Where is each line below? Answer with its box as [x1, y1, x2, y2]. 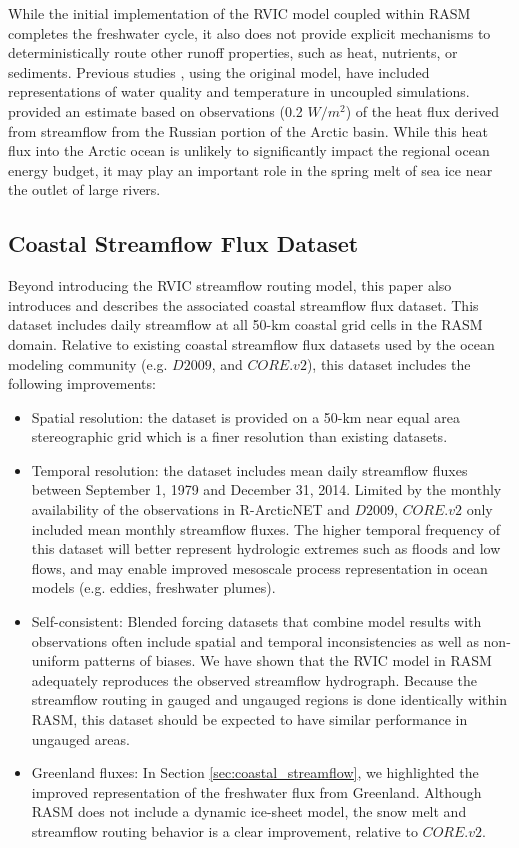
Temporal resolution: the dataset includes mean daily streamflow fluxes [31, 459, 468, 480]
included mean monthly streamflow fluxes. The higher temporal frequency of [31, 518, 500, 539]
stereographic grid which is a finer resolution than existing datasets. [31, 426, 448, 447]
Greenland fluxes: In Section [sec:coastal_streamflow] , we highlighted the [31, 762, 479, 783]
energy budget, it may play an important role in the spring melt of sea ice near [8, 159, 493, 180]
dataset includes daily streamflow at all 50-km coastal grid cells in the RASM [8, 314, 483, 335]
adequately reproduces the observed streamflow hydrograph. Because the [31, 669, 478, 690]
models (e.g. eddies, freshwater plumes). [31, 577, 276, 598]
